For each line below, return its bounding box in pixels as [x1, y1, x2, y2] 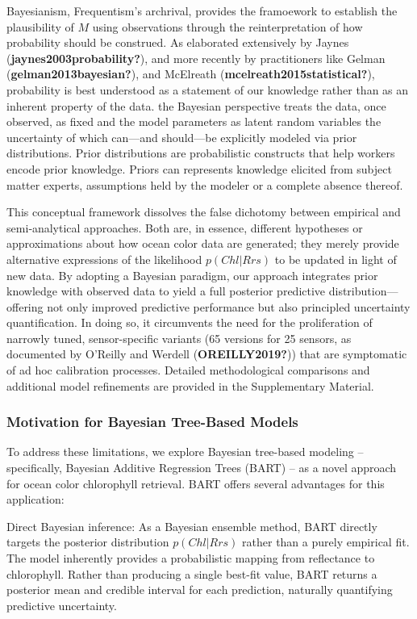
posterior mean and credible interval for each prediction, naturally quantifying [6, 581, 393, 598]
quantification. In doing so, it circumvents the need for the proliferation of [6, 314, 373, 331]
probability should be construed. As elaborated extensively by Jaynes [6, 34, 349, 51]
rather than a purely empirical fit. [242, 533, 410, 550]
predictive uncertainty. [6, 596, 117, 613]
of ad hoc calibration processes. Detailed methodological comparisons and [6, 362, 370, 379]
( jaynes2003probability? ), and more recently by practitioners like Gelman [6, 49, 386, 66]
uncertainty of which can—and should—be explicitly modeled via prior [6, 128, 357, 145]
